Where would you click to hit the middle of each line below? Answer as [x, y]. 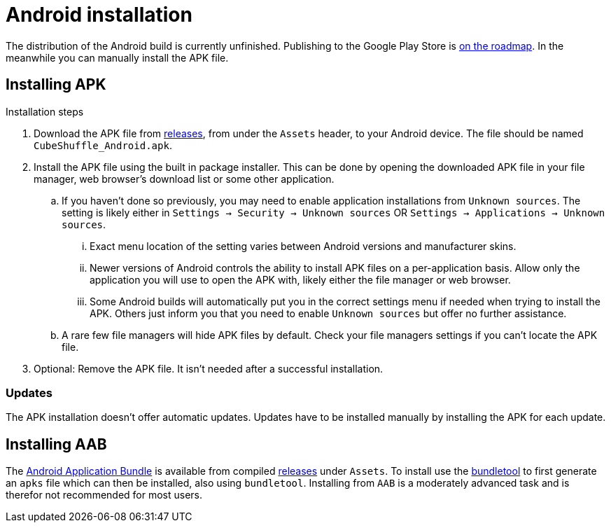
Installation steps [45, 111]
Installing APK [56, 85]
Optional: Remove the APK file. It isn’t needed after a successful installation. [209, 368]
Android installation [99, 15]
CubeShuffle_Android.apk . [103, 145]
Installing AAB [56, 444]
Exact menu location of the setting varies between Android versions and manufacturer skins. [303, 246]
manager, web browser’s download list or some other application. [184, 179]
